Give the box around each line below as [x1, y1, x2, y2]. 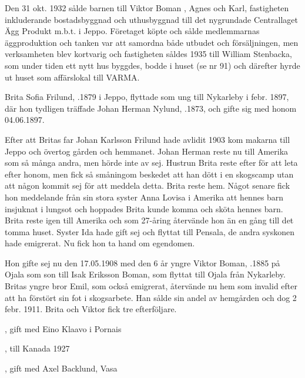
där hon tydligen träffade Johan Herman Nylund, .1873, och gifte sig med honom [5, 102, 297, 114]
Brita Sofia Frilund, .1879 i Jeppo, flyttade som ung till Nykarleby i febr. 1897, [5, 91, 289, 103]
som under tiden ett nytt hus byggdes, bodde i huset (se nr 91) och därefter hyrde [5, 59, 300, 71]
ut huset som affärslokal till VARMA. [5, 71, 140, 83]
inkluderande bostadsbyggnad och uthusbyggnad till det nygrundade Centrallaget [5, 13, 298, 25]
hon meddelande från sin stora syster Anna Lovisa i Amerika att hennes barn [5, 190, 284, 203]
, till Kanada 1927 [5, 342, 70, 354]
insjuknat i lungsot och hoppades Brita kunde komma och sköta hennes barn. [5, 202, 283, 215]
